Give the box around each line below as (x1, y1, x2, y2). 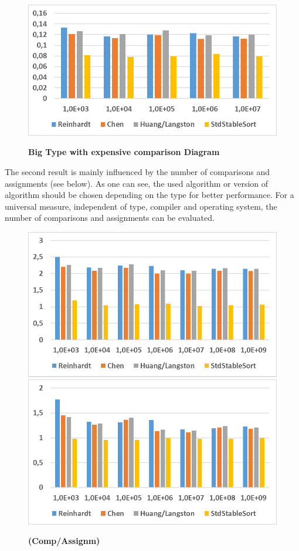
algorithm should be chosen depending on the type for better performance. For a (5, 189, 294, 201)
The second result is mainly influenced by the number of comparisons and (5, 166, 270, 178)
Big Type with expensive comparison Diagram (28, 146, 220, 158)
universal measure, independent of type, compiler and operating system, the (5, 200, 277, 212)
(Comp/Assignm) (28, 535, 100, 547)
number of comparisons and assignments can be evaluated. (5, 211, 215, 224)
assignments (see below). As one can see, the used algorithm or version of (5, 177, 269, 189)
